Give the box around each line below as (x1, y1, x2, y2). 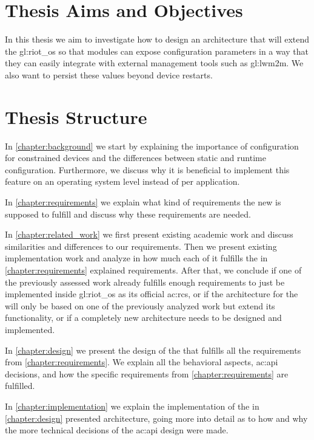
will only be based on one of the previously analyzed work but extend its (5, 299, 275, 312)
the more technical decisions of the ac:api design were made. (5, 424, 229, 436)
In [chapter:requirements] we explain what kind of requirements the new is (5, 196, 281, 208)
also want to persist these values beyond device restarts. (5, 68, 213, 81)
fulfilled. (5, 379, 35, 392)
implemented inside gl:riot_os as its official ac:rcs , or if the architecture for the (5, 287, 298, 300)
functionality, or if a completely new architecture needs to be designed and (5, 311, 282, 324)
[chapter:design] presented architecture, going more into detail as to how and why (5, 411, 308, 424)
